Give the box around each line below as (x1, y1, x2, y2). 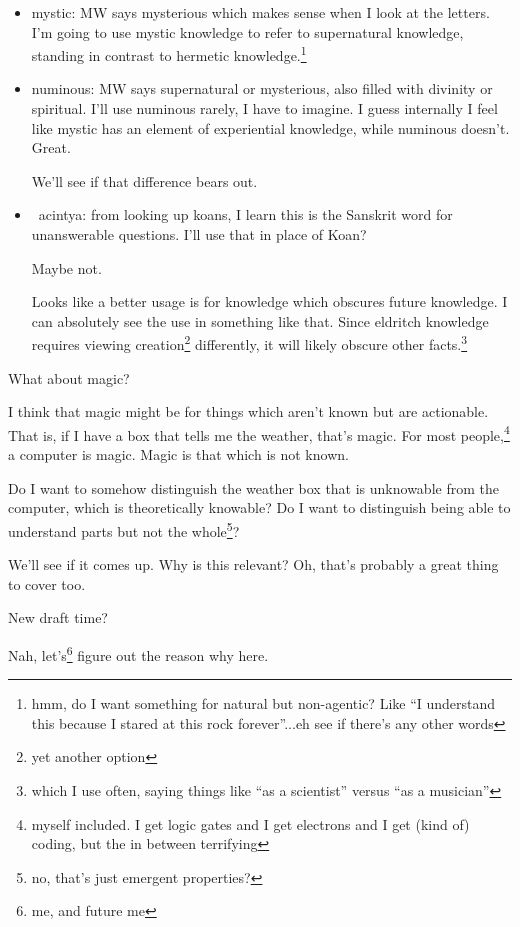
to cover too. (8, 573, 86, 594)
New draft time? (8, 607, 108, 628)
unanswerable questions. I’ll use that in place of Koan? (31, 224, 367, 244)
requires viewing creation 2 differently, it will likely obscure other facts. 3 (31, 331, 468, 355)
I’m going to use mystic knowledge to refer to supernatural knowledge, (31, 21, 464, 42)
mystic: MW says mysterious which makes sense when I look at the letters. (31, 2, 490, 22)
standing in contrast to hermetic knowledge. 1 (31, 42, 307, 65)
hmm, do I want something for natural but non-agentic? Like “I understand (31, 693, 496, 714)
